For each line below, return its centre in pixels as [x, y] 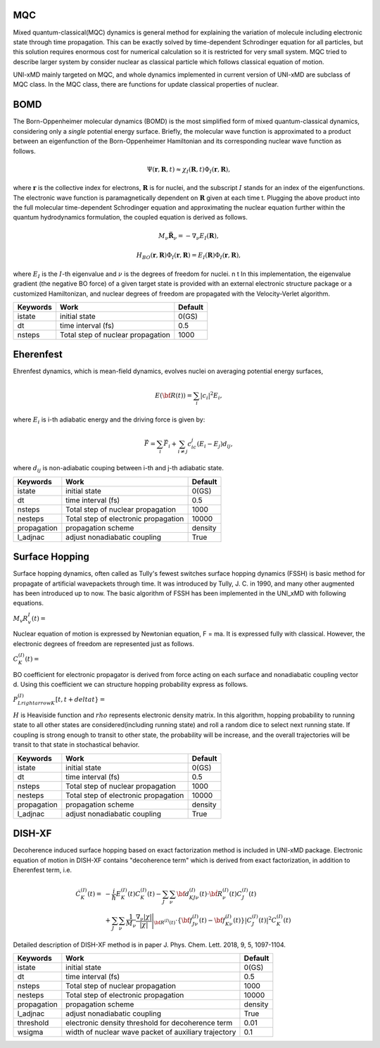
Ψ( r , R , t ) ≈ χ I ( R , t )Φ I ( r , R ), [189, 170]
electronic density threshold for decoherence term [149, 1023]
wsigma [30, 1033]
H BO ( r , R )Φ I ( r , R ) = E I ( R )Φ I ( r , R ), [189, 256]
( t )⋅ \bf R [211, 894]
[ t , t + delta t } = [80, 700]
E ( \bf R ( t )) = [174, 395]
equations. [28, 603]
